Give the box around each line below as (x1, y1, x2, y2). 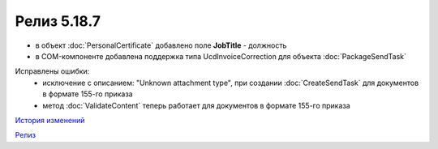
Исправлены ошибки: (15, 66, 90, 76)
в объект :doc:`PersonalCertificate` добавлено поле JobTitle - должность (35, 40, 287, 50)
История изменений (15, 115, 85, 125)
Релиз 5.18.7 (15, 12, 101, 30)
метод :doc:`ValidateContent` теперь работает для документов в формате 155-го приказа (42, 100, 350, 110)
